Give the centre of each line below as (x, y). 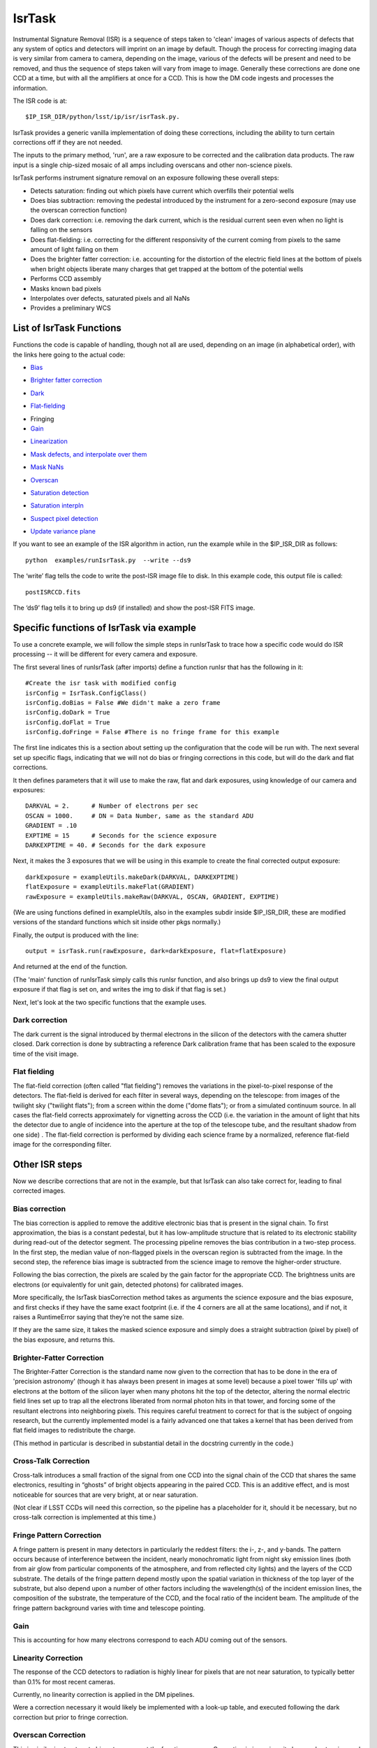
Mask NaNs (47, 467)
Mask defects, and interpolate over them (89, 454)
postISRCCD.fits (53, 592)
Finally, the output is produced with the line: (76, 935)
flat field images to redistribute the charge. (74, 1431)
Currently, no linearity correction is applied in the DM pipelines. (104, 1694)
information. (30, 88)
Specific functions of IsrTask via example (105, 628)
